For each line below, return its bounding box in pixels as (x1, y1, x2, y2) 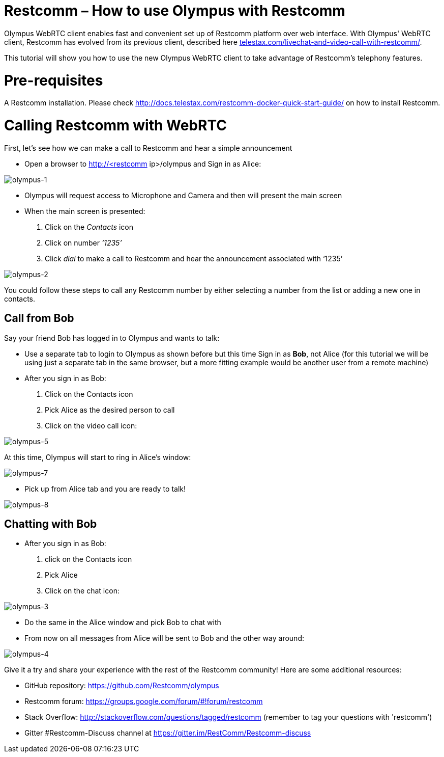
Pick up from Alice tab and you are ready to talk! (24, 484, 186, 493)
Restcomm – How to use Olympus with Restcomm (4, 2, 345, 19)
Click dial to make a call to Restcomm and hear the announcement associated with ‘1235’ (45, 254, 343, 263)
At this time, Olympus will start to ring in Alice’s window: (4, 452, 191, 462)
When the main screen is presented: (24, 206, 145, 215)
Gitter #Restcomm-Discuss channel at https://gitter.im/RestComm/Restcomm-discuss (24, 728, 311, 738)
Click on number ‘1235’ (45, 238, 122, 247)
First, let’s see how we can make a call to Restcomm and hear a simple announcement (4, 143, 292, 152)
